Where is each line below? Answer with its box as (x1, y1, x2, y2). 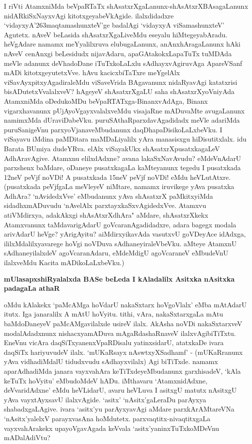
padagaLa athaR (4, 283, 60, 293)
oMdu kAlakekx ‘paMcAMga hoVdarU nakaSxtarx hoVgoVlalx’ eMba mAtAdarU (4, 299, 247, 309)
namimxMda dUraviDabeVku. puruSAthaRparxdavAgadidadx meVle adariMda (4, 115, 240, 125)
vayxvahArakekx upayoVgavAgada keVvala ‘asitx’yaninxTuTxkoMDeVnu (4, 423, 220, 433)
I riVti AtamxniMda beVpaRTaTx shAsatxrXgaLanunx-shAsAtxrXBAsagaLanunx (4, 1, 248, 11)
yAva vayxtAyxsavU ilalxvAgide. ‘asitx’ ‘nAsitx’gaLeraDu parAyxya (4, 394, 206, 404)
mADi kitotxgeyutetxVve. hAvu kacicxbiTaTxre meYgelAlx (4, 67, 180, 78)
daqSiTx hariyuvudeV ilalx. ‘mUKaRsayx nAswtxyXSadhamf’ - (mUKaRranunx (4, 347, 243, 357)
